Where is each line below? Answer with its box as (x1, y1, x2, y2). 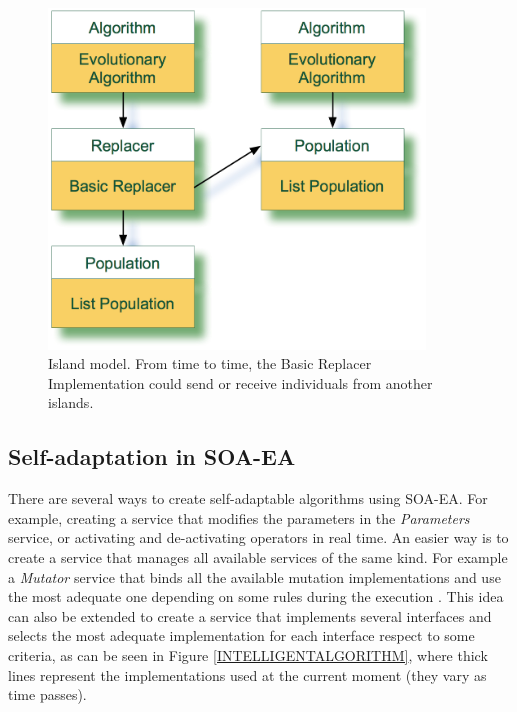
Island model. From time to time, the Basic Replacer (48, 353, 372, 374)
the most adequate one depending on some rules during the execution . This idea (8, 586, 504, 607)
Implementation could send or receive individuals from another (48, 372, 433, 393)
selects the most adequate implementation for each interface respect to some (8, 625, 475, 646)
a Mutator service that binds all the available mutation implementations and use (8, 566, 501, 587)
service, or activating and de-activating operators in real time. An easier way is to (8, 527, 509, 548)
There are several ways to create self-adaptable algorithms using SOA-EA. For (8, 488, 488, 509)
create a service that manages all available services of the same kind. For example (8, 547, 508, 567)
